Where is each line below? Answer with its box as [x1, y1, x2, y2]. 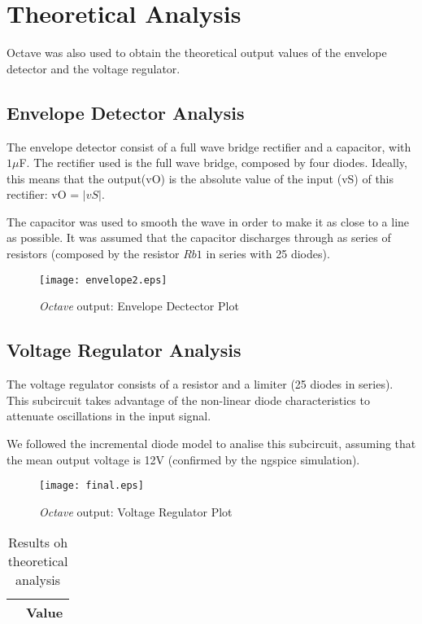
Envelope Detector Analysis [7, 99, 245, 125]
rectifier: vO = [7, 186, 80, 203]
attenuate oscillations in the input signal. [7, 407, 211, 424]
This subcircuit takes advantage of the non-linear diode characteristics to [7, 391, 370, 408]
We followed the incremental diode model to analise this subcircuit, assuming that [7, 434, 416, 451]
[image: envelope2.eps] [39, 274, 167, 286]
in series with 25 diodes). [206, 245, 330, 262]
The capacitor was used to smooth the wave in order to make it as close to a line [7, 213, 410, 230]
